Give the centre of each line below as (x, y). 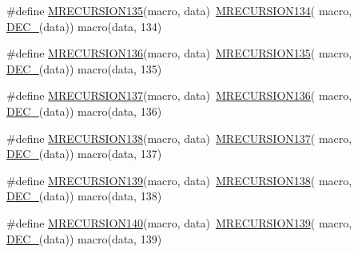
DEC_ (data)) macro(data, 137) (84, 154)
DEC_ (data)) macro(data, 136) (84, 111)
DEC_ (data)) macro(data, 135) (84, 68)
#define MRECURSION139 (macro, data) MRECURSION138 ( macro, (179, 180)
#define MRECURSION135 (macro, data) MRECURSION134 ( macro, (179, 10)
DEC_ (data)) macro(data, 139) (84, 238)
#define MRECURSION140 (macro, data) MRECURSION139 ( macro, (179, 222)
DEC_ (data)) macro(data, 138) (84, 196)
